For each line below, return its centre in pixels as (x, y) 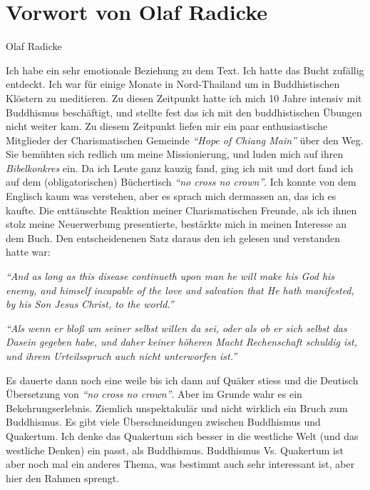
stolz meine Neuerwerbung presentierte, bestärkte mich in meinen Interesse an (176, 224)
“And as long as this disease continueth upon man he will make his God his (170, 276)
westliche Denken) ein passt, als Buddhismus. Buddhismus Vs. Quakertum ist (175, 450)
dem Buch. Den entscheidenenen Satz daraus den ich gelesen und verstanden (173, 237)
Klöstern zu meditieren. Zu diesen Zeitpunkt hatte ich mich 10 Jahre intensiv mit (184, 97)
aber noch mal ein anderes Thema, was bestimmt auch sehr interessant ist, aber (180, 464)
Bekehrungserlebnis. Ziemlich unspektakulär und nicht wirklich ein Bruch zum (177, 407)
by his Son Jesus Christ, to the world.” (90, 304)
